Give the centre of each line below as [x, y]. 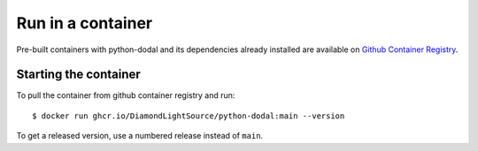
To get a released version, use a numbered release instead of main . [140, 136]
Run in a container [85, 23]
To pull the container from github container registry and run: [126, 95]
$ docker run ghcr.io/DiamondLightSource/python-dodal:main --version [189, 116]
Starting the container [78, 75]
